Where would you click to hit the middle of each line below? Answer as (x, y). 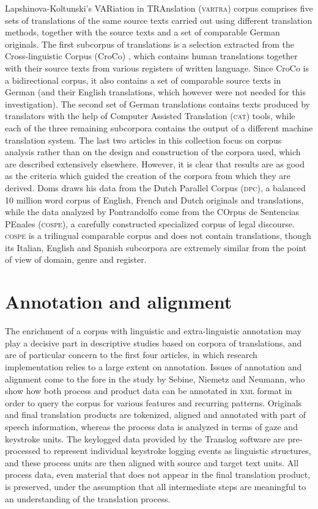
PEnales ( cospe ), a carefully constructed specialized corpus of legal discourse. (150, 223)
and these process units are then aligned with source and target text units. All (152, 462)
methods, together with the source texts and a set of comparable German (142, 32)
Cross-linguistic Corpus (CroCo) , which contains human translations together (151, 56)
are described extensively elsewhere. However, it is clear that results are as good (155, 163)
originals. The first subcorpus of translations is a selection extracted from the (150, 44)
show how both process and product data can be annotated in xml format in (149, 391)
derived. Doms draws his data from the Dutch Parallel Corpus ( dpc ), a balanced (155, 187)
